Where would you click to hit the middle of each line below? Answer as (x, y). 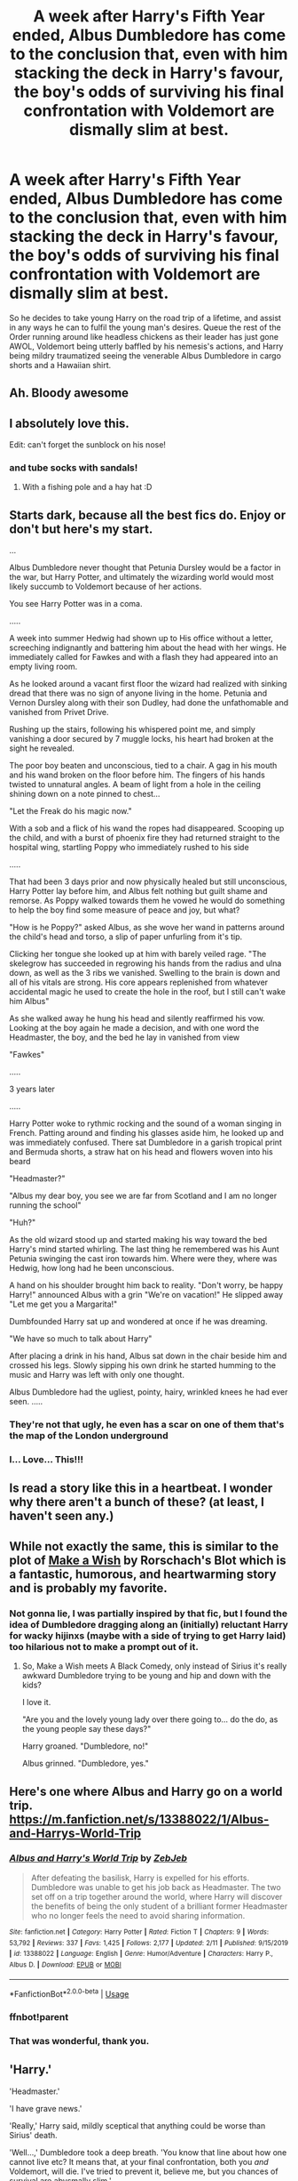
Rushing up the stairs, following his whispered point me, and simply (132, 729)
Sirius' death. (33, 2135)
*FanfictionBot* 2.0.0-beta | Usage (69, 1993)
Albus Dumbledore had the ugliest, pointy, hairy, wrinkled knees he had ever (149, 1392)
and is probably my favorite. (89, 1588)
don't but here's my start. (81, 529)
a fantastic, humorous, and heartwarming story (143, 1574)
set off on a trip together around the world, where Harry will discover (157, 1896)
